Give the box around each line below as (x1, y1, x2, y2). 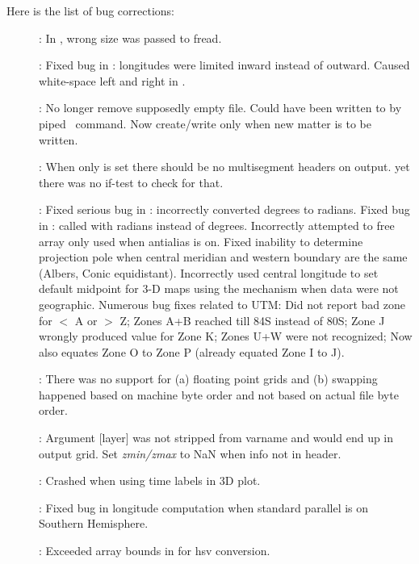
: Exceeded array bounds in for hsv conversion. (39, 542, 270, 559)
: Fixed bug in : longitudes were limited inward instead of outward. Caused (39, 56, 410, 73)
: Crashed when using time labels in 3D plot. (39, 472, 261, 489)
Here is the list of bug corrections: (6, 2, 174, 19)
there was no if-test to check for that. (39, 173, 224, 190)
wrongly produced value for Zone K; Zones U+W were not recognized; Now (39, 328, 413, 345)
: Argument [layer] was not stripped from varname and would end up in (39, 429, 394, 446)
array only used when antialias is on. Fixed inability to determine (39, 232, 363, 249)
